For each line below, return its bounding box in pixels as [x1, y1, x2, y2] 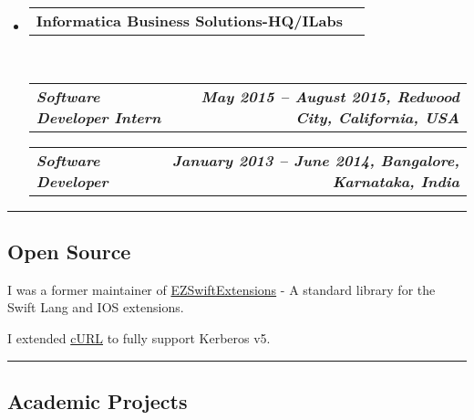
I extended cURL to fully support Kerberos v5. [7, 328, 271, 347]
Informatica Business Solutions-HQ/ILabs [36, 10, 343, 31]
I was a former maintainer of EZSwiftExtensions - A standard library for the [7, 279, 436, 299]
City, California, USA [295, 106, 459, 128]
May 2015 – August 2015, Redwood [201, 85, 459, 107]
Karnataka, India [332, 170, 459, 192]
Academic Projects [7, 386, 188, 415]
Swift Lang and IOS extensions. [7, 298, 184, 317]
